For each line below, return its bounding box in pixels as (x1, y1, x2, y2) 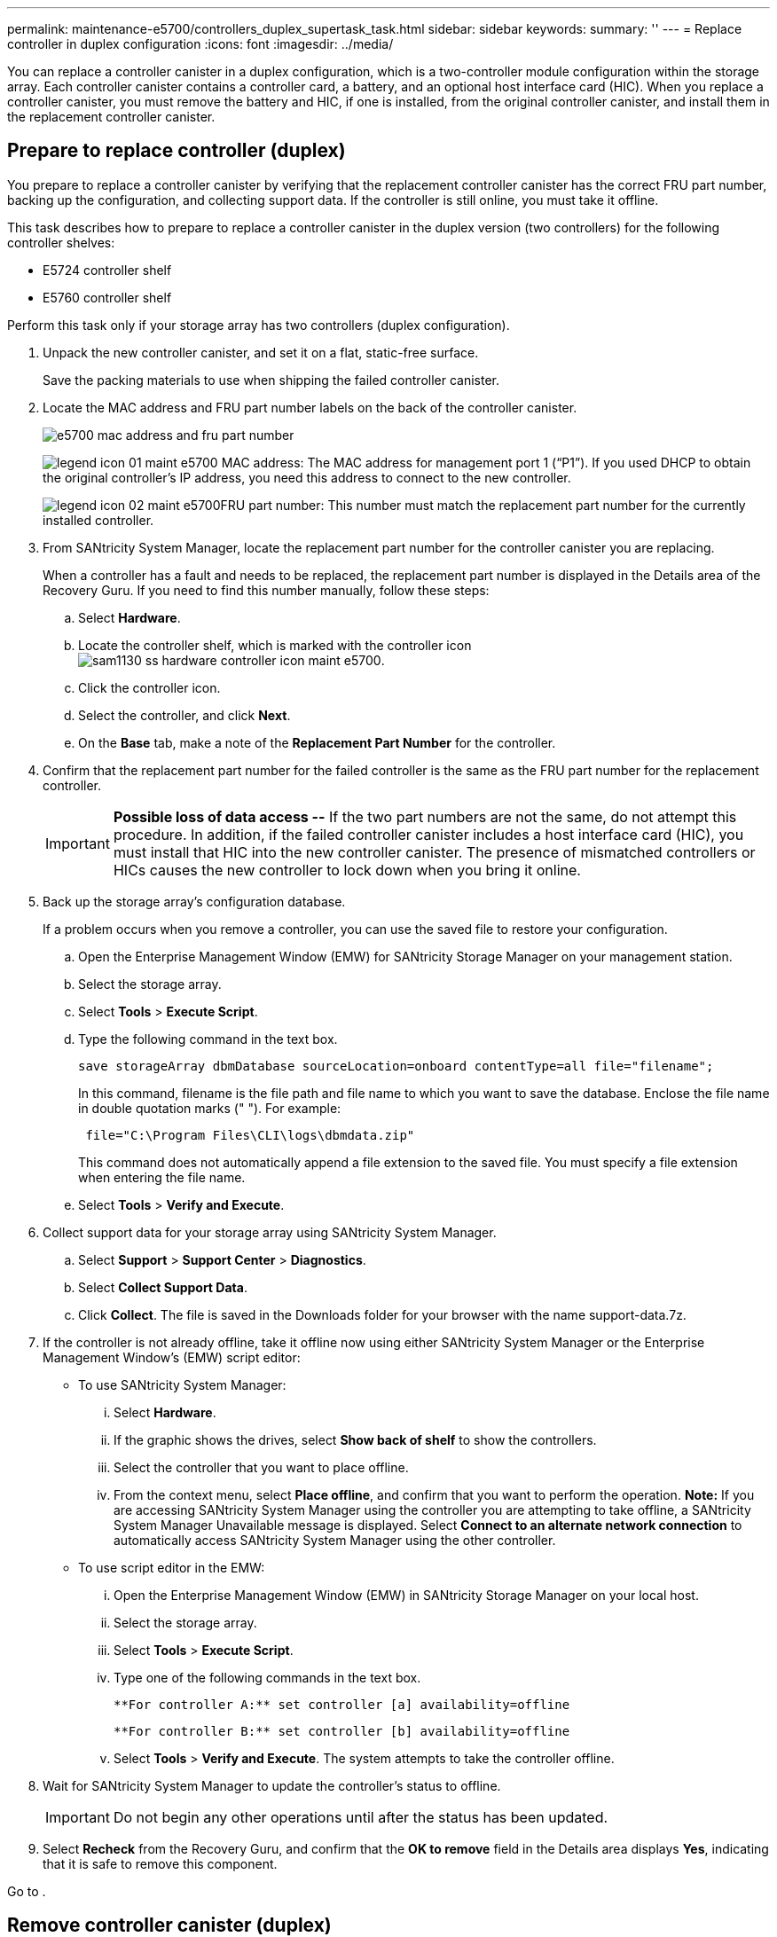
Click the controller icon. (78, 679, 221, 695)
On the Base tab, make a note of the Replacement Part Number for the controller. (78, 734, 556, 750)
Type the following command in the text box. (78, 1031, 338, 1047)
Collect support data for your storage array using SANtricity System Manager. (43, 1224, 497, 1240)
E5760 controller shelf (43, 289, 172, 305)
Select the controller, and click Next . (78, 707, 291, 723)
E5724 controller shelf (43, 262, 172, 278)
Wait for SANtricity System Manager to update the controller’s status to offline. (43, 1777, 501, 1793)
